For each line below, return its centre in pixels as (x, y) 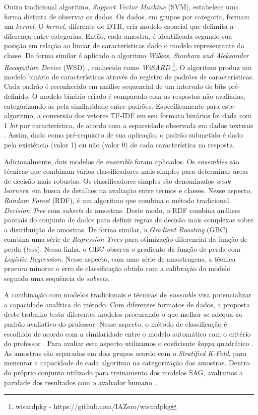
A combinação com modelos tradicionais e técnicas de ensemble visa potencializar (128, 295)
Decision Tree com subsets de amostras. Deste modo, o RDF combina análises (122, 210)
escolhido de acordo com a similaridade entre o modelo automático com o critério (128, 333)
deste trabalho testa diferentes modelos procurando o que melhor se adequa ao (123, 314)
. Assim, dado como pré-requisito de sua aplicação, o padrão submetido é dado (124, 135)
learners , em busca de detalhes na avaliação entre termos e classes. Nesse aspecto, (128, 190)
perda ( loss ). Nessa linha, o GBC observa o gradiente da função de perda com (122, 248)
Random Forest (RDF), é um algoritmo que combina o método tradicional (117, 200)
